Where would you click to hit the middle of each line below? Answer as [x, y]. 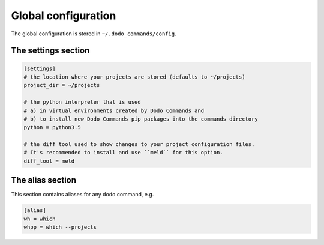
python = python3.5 [52, 127]
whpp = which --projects [60, 227]
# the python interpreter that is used [82, 102]
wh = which [40, 219]
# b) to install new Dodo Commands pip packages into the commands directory [141, 119]
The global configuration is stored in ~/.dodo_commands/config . [94, 34]
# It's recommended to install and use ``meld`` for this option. [123, 153]
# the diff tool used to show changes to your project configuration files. [139, 144]
